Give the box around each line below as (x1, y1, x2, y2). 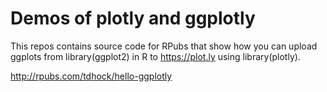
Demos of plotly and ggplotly (10, 7, 256, 30)
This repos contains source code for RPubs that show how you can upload (10, 40, 318, 52)
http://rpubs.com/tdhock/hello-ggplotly (10, 70, 173, 82)
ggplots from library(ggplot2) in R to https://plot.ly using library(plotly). (10, 50, 301, 62)
